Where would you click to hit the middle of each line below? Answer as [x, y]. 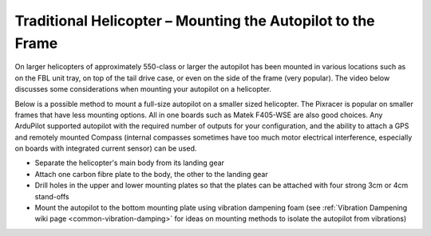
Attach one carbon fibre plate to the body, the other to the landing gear [151, 174]
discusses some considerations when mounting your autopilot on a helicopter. [143, 89]
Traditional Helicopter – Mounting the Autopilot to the [195, 21]
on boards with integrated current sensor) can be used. [106, 148]
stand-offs [52, 196]
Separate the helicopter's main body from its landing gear [130, 163]
